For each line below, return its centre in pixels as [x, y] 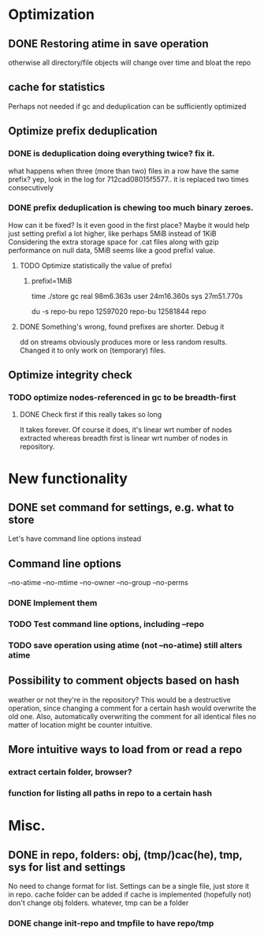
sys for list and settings [67, 867]
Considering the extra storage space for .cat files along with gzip [113, 241]
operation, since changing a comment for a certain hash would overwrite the [132, 708]
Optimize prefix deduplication [83, 131]
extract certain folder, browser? [70, 772]
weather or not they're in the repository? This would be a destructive [119, 699]
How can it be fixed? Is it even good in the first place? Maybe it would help [129, 225]
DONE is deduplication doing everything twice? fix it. [112, 154]
